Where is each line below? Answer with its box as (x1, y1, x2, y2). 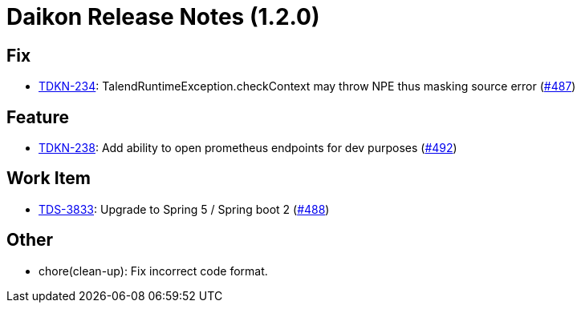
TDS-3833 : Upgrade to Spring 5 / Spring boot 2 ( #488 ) (39, 202, 330, 216)
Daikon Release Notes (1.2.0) (6, 3, 320, 30)
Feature (6, 106, 69, 127)
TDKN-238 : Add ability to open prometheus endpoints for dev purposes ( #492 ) (39, 141, 457, 155)
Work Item (6, 168, 91, 189)
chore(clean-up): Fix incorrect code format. (39, 263, 268, 278)
